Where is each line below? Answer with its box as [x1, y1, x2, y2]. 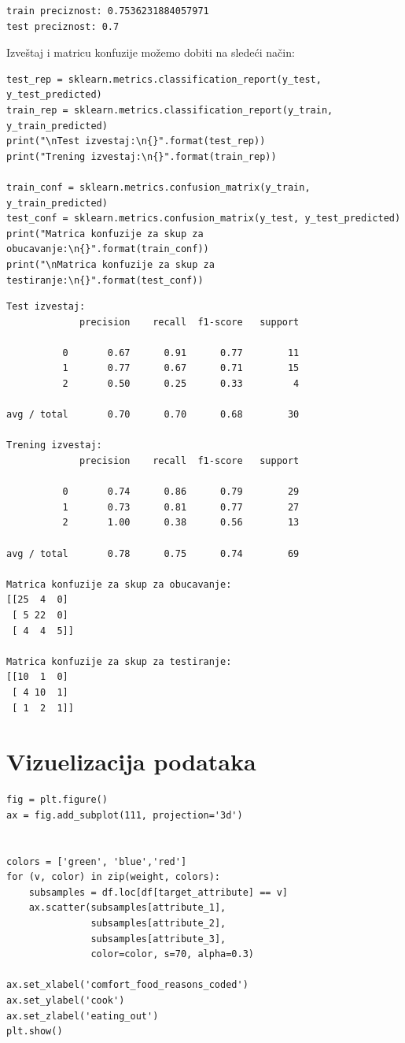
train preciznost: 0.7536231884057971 [6, 6, 209, 17]
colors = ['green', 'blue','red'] [6, 856, 187, 867]
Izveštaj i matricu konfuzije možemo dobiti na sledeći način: [6, 44, 295, 61]
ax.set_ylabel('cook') [6, 994, 125, 1006]
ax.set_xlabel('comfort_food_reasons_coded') [6, 979, 249, 991]
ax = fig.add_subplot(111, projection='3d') [6, 809, 243, 821]
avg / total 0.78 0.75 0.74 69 [6, 547, 300, 559]
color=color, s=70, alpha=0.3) [90, 948, 254, 960]
